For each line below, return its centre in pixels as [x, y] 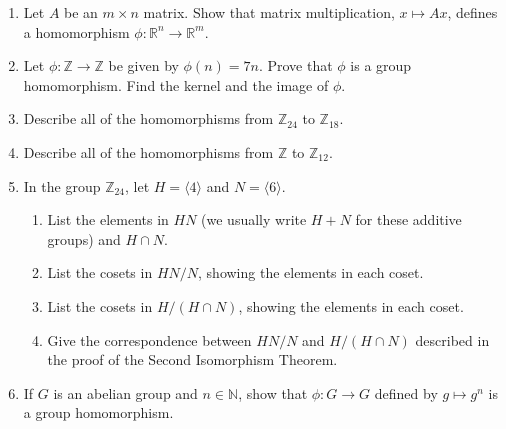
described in [452, 339]
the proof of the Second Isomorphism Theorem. [192, 359]
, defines [472, 12]
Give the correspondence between [149, 339]
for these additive [408, 219]
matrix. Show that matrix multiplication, [269, 12]
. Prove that [295, 65]
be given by [143, 65]
